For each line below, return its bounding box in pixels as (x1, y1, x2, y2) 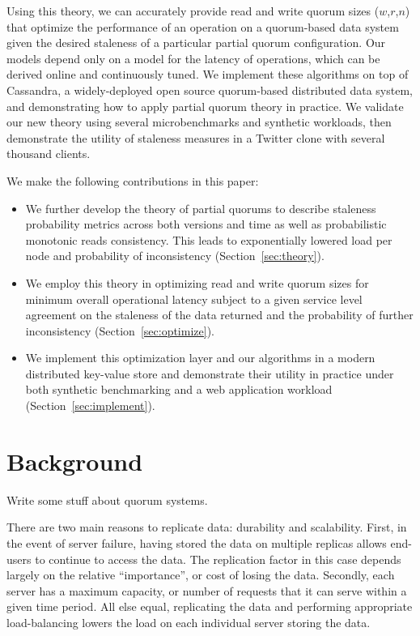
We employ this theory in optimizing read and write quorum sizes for (25, 274, 369, 291)
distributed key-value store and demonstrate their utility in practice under (25, 365, 394, 382)
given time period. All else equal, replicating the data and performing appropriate (6, 598, 413, 615)
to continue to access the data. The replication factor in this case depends (35, 550, 401, 567)
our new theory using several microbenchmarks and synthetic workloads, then (6, 113, 392, 130)
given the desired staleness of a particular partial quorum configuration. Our (6, 34, 386, 51)
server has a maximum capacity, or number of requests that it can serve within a (6, 582, 407, 599)
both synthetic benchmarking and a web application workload (25, 381, 333, 398)
